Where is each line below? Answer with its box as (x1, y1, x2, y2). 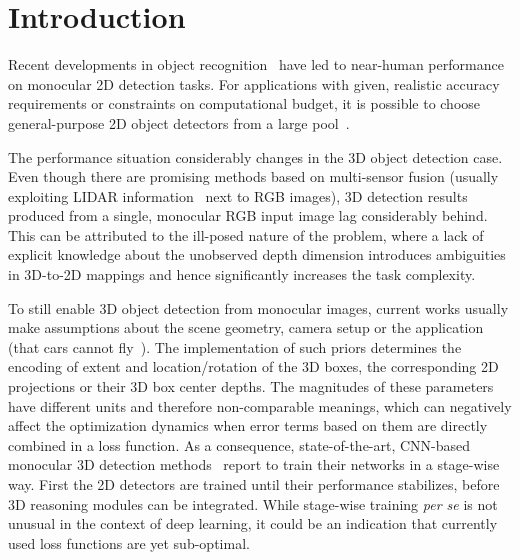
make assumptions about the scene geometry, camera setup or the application (8, 317, 484, 338)
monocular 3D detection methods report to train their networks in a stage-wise (8, 454, 500, 475)
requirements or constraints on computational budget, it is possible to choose (8, 93, 481, 114)
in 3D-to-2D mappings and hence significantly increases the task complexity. (8, 264, 476, 285)
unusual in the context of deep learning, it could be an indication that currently (8, 513, 498, 534)
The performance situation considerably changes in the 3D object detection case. (8, 146, 503, 167)
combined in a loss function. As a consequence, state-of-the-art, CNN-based (8, 434, 471, 455)
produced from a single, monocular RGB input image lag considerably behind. (8, 205, 488, 226)
